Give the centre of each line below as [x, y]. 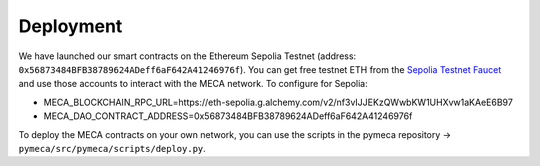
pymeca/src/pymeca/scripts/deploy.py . [112, 148]
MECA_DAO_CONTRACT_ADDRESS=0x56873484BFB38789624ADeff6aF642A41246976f [228, 116]
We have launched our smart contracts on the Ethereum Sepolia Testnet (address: [187, 56]
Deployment [70, 26]
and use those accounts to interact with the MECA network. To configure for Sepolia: [193, 84]
